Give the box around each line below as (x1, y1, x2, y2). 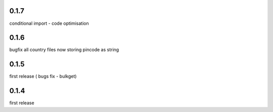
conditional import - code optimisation (9, 20, 89, 26)
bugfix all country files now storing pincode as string (9, 47, 119, 53)
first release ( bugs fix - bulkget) (9, 73, 77, 80)
